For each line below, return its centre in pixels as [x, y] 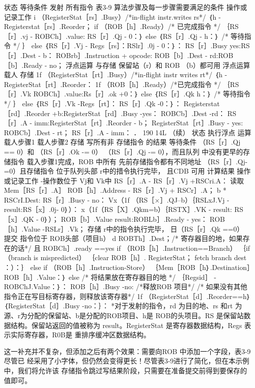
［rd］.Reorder [27, 113]
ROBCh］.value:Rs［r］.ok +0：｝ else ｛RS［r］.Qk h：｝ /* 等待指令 [142, 94]
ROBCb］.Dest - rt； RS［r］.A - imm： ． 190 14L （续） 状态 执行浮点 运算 [128, 132]
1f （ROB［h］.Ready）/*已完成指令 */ [158, 84]
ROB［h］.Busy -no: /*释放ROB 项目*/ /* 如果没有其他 [159, 286]
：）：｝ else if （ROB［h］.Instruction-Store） [77, 267]
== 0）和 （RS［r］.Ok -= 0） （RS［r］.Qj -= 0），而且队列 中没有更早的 [124, 151]
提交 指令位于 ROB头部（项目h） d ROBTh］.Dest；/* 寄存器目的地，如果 [123, 238]
